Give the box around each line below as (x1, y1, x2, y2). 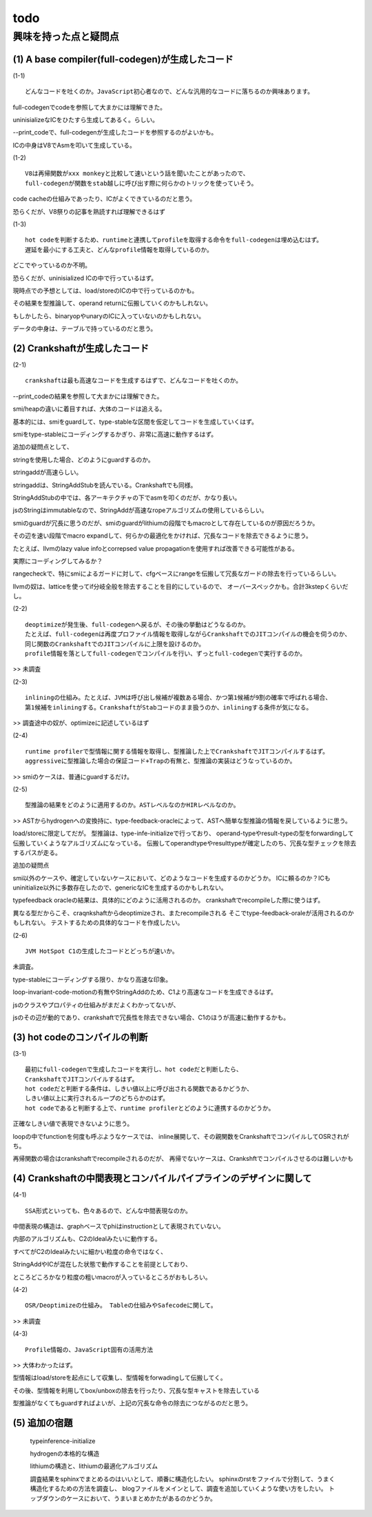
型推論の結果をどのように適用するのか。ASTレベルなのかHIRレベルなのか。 (25, 801, 240, 809)
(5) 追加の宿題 (12, 1417, 73, 1429)
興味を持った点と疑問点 (12, 30, 120, 43)
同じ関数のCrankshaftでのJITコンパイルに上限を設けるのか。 (25, 640, 205, 648)
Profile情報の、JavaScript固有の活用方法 (25, 1346, 154, 1353)
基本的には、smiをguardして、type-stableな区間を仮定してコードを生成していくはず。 (12, 418, 258, 426)
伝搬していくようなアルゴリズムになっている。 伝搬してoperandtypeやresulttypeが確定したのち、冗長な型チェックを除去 (12, 839, 357, 847)
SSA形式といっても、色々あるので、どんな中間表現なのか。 (25, 1206, 192, 1215)
